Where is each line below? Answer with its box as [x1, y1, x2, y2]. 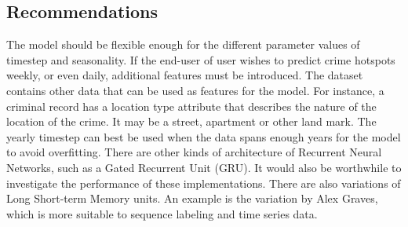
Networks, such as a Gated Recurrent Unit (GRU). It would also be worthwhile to [6, 159, 402, 175]
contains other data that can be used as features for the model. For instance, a [6, 82, 384, 98]
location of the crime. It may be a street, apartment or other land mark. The [6, 113, 377, 130]
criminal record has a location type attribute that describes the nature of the [6, 97, 377, 114]
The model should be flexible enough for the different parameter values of [6, 36, 360, 53]
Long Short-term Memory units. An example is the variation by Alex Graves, [6, 190, 378, 207]
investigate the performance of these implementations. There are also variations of [6, 174, 401, 191]
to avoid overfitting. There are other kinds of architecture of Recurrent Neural [6, 144, 382, 160]
